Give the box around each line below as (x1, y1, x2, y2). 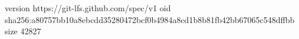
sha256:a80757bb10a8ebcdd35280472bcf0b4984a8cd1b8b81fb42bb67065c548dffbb (5, 13, 295, 25)
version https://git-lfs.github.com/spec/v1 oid (5, 2, 171, 14)
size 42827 (5, 25, 41, 37)
